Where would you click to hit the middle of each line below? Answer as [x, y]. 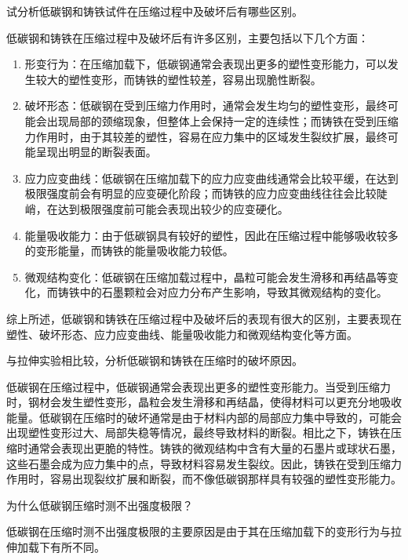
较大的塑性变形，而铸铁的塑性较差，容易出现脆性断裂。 [178, 79]
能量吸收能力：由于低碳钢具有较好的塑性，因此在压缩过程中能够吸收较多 [211, 235]
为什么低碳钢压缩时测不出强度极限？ [100, 505]
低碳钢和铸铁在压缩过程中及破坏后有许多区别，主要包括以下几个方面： [188, 37]
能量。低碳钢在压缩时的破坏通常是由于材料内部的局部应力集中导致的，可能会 [204, 417]
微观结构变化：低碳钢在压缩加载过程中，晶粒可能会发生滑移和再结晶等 [206, 276]
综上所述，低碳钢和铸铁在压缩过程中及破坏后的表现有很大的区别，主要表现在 [204, 318]
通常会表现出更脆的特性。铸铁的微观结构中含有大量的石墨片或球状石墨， [215, 448]
